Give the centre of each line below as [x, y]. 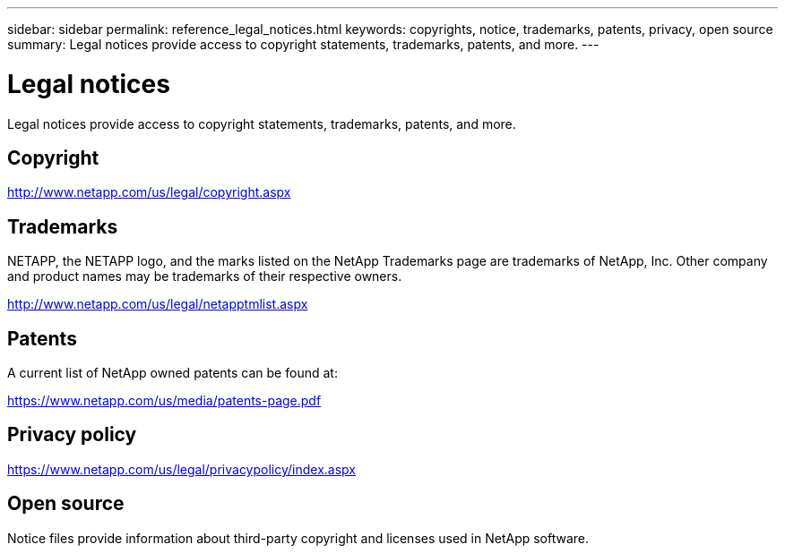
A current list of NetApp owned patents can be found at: [173, 373]
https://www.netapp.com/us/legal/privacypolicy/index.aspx [181, 469]
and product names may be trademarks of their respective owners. [205, 276]
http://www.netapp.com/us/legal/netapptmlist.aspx [158, 304]
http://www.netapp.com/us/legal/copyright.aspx [149, 192]
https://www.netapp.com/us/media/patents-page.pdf [164, 401]
